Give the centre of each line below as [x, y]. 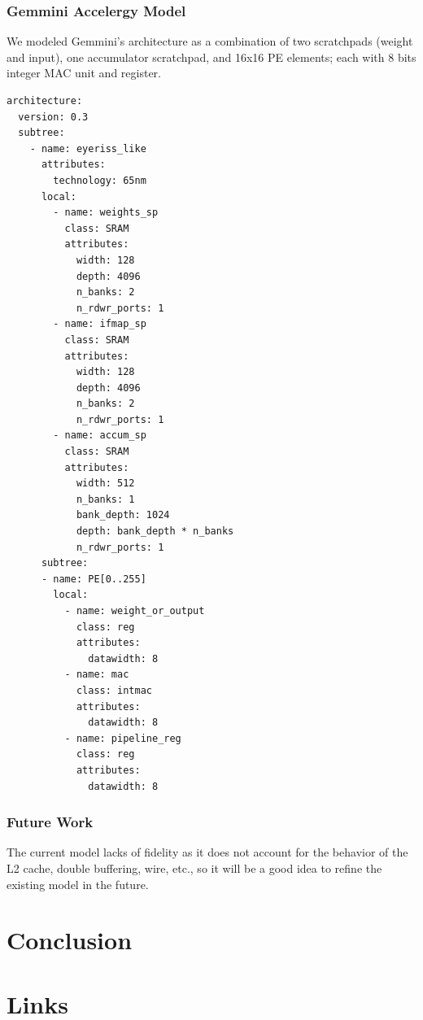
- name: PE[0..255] [94, 579]
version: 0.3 [53, 117]
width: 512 [105, 484]
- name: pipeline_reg [123, 738]
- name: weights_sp [106, 213]
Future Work [50, 822]
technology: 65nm [100, 180]
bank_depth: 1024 [123, 515]
